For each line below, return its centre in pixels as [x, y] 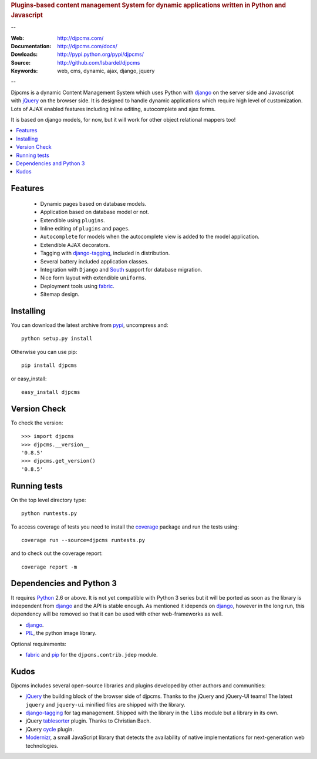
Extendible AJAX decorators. [75, 245]
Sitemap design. [60, 295]
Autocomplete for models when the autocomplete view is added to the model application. [150, 237]
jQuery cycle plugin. [50, 729]
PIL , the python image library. [61, 633]
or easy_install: [29, 379]
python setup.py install [57, 339]
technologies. [42, 745]
